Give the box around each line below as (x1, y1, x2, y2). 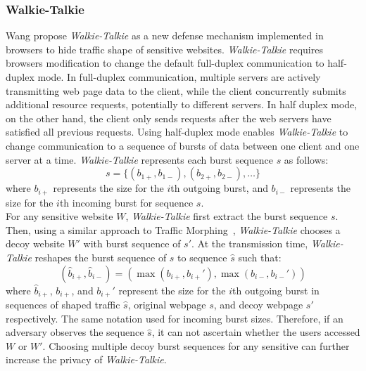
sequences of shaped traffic (6, 297, 120, 312)
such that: (238, 249, 282, 264)
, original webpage (127, 297, 206, 312)
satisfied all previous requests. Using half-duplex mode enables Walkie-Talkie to (6, 124, 348, 139)
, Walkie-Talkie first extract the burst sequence (125, 209, 328, 223)
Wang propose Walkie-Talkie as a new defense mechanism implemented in (6, 28, 324, 43)
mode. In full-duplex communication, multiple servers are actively (37, 70, 321, 84)
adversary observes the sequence (6, 325, 144, 339)
